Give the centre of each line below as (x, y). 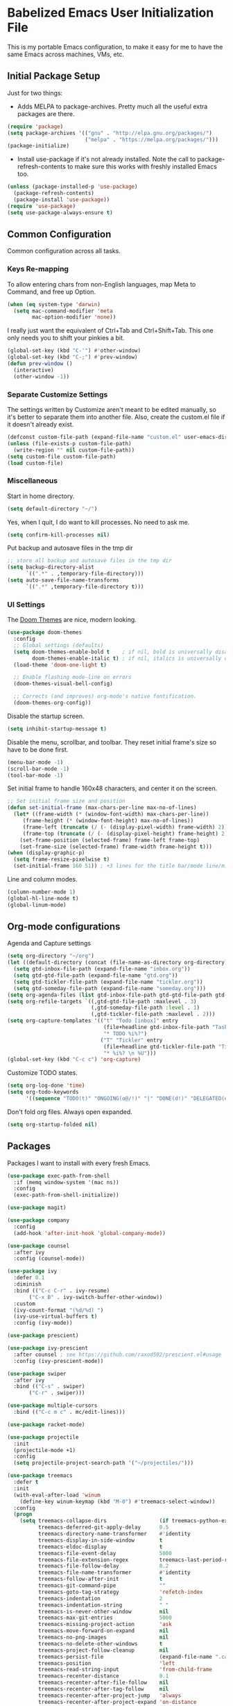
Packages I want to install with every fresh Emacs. (79, 1163)
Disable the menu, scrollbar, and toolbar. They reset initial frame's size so (112, 742)
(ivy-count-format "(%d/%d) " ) (59, 1310)
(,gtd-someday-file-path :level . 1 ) (145, 1008)
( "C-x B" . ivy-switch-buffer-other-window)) (96, 1297)
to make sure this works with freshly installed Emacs (142, 167)
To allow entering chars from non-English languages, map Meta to (102, 284)
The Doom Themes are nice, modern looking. (72, 620)
